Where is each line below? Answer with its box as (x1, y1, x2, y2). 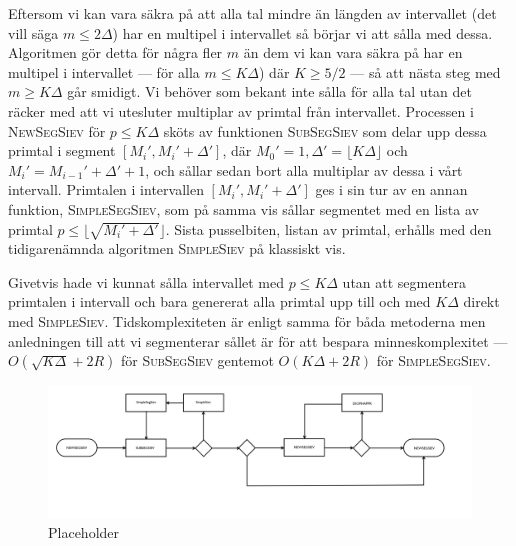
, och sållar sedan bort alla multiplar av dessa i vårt (145, 159, 463, 180)
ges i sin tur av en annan (315, 179, 468, 200)
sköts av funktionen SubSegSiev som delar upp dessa (163, 120, 487, 141)
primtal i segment (8, 140, 116, 161)
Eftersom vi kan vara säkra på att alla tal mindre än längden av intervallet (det (8, 3, 497, 23)
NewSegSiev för (8, 120, 106, 141)
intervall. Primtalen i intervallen (8, 179, 204, 200)
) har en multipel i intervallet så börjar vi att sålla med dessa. (112, 22, 493, 43)
